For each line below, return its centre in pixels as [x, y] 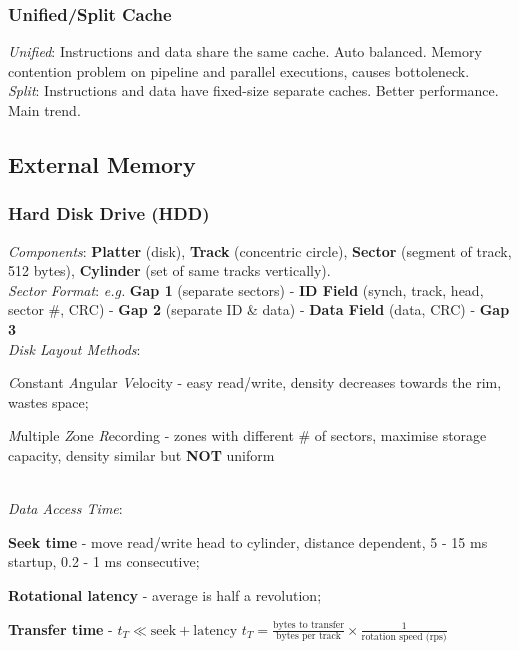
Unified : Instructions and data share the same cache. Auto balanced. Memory [245, 51]
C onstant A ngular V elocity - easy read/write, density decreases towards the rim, [255, 382]
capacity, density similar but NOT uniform [141, 454]
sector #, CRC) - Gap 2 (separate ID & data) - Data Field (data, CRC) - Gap [259, 309]
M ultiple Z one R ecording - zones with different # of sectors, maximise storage [247, 435]
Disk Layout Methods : [74, 348]
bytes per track [308, 636]
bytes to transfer [308, 625]
